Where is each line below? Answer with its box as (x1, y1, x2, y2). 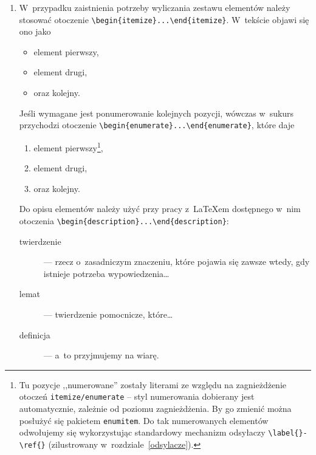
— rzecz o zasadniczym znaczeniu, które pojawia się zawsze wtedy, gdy (43, 255, 310, 268)
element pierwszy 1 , (33, 139, 103, 154)
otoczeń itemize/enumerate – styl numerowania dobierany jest (19, 390, 255, 403)
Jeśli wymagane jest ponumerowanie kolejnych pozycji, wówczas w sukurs (19, 106, 294, 119)
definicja (19, 328, 50, 341)
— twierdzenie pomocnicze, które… (43, 307, 173, 320)
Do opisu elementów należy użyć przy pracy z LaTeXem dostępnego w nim (19, 202, 301, 215)
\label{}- (268, 429, 307, 438)
